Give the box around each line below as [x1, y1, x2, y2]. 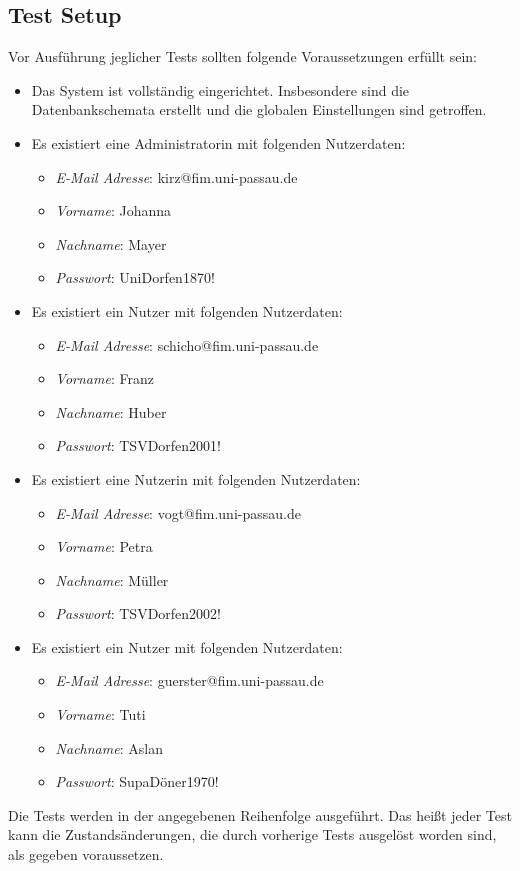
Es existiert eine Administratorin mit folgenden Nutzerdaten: [31, 132, 406, 153]
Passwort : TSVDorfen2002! [55, 603, 222, 624]
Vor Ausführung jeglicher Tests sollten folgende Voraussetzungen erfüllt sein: [8, 46, 477, 67]
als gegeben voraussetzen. [8, 844, 164, 865]
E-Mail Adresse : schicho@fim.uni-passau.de [55, 334, 319, 355]
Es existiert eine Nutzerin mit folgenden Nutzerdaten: [31, 468, 361, 489]
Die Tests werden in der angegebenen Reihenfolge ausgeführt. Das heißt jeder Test [8, 804, 512, 825]
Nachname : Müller [55, 569, 169, 590]
